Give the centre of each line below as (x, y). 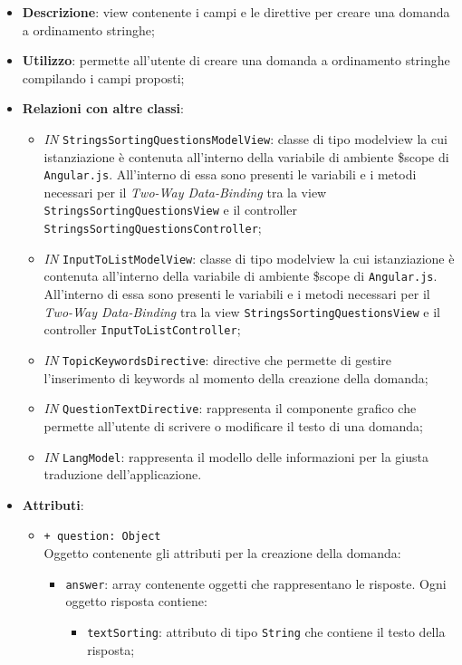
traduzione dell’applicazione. (123, 474)
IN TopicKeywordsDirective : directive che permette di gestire (218, 360)
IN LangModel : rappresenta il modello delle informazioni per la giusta (236, 456)
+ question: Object (102, 537)
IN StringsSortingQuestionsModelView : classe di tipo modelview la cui (245, 138)
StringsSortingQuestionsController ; (153, 228)
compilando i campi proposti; (103, 77)
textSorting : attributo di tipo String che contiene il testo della (266, 631)
